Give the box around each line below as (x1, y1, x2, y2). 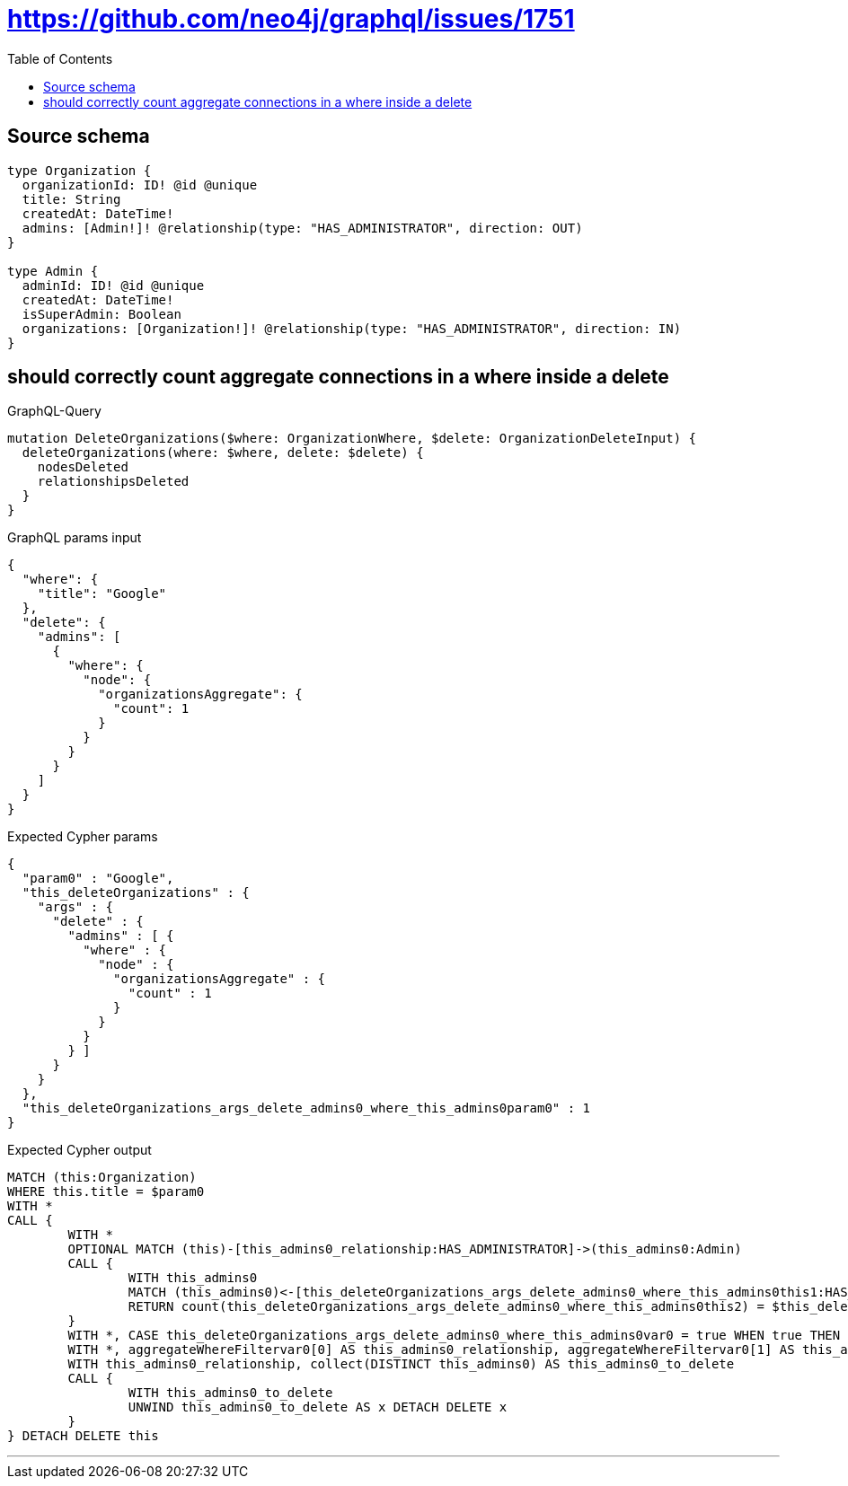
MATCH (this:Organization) (7, 1170, 197, 1185)
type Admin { (7, 263, 99, 278)
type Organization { (7, 163, 152, 178)
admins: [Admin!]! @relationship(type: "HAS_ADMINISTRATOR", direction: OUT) (22, 220, 583, 235)
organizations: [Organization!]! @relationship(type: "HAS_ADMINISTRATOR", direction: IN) (22, 321, 682, 336)
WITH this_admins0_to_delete (128, 1385, 333, 1401)
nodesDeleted (37, 460, 128, 475)
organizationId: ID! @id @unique (22, 177, 258, 192)
